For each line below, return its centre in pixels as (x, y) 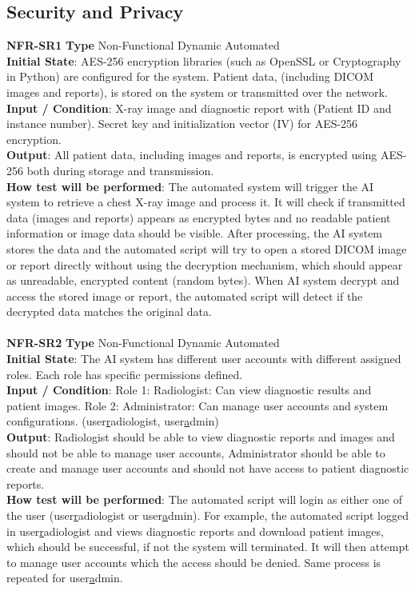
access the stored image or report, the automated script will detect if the (185, 295)
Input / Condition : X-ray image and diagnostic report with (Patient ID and (199, 108)
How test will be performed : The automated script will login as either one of (204, 499)
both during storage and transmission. (120, 170)
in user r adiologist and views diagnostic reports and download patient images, (195, 531)
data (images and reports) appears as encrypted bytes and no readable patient (199, 217)
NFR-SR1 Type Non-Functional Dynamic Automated (143, 45)
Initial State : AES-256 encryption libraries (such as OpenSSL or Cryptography (204, 60)
